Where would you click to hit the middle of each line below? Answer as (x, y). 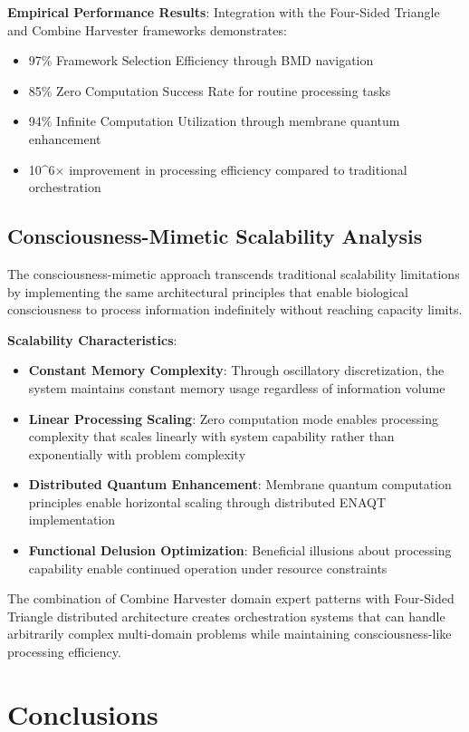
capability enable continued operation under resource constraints (208, 568)
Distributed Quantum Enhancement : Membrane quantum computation (240, 484)
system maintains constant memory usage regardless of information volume (237, 387)
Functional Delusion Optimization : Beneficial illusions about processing (240, 550)
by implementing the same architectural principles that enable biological (208, 291)
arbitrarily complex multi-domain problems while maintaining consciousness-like (230, 634)
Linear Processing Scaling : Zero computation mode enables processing (233, 418)
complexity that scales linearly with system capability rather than (211, 436)
